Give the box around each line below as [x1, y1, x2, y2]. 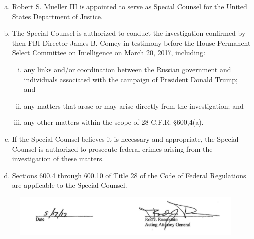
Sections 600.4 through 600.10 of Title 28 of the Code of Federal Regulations [12, 170, 246, 180]
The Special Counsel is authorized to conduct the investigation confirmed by [12, 28, 246, 38]
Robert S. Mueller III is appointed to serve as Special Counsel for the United [12, 1, 247, 11]
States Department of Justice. [12, 11, 103, 21]
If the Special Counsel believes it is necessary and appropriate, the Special [12, 133, 239, 144]
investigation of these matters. [12, 153, 104, 164]
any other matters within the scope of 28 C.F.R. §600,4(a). [24, 117, 204, 127]
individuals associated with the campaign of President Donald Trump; [24, 74, 238, 84]
